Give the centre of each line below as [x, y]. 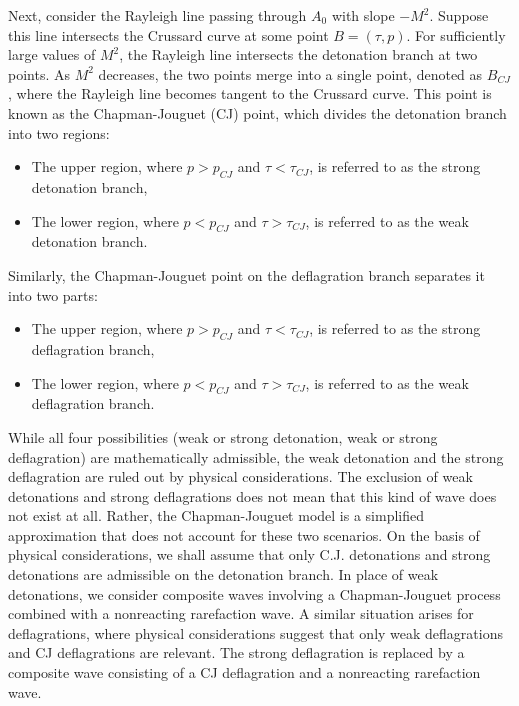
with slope [363, 15]
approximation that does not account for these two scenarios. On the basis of [244, 534]
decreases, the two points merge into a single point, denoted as [290, 73]
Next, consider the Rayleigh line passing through [157, 15]
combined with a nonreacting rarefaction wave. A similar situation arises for [241, 613]
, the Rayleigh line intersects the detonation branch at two [298, 54]
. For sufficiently [456, 34]
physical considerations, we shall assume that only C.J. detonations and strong [249, 554]
